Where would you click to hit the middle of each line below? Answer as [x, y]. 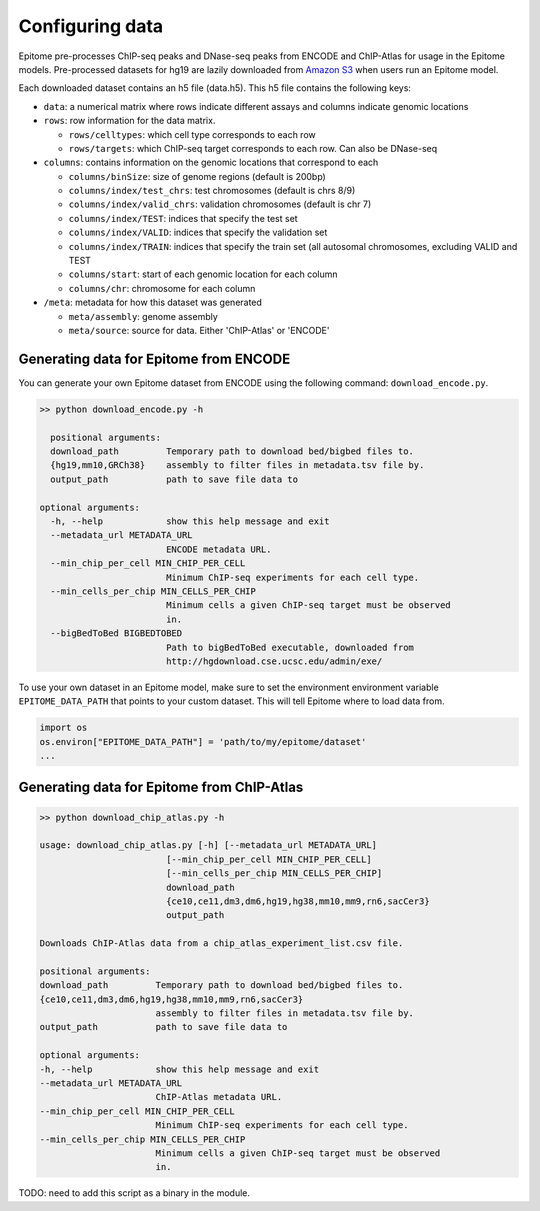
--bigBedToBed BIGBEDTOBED [116, 633]
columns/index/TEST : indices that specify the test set [183, 218]
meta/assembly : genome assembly [143, 316]
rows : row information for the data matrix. [129, 121]
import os [63, 728]
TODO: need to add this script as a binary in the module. [134, 1193]
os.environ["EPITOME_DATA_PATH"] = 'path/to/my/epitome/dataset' [203, 741]
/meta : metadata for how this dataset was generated [152, 302]
